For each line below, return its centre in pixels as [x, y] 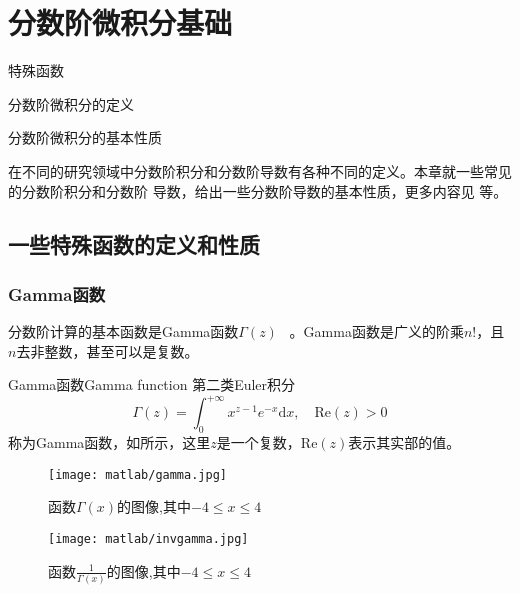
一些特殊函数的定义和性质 [134, 244]
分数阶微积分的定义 [71, 103]
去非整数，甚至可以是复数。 [107, 350]
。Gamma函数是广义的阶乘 [376, 331]
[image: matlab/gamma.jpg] [137, 474]
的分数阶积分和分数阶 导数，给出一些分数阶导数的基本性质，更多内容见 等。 [258, 190]
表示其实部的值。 [404, 442]
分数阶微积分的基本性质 [85, 137]
